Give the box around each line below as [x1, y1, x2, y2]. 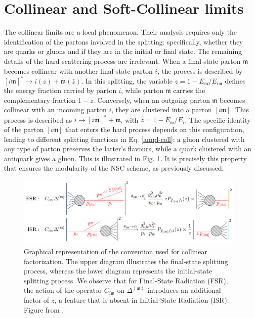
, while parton [121, 85, 164, 95]
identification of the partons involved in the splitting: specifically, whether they [4, 36, 243, 46]
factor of [24, 295, 49, 305]
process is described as [4, 114, 72, 125]
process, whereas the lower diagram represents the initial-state [24, 266, 212, 276]
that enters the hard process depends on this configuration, [65, 124, 244, 135]
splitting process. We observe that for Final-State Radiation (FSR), [24, 275, 228, 285]
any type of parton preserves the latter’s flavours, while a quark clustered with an [4, 143, 252, 154]
